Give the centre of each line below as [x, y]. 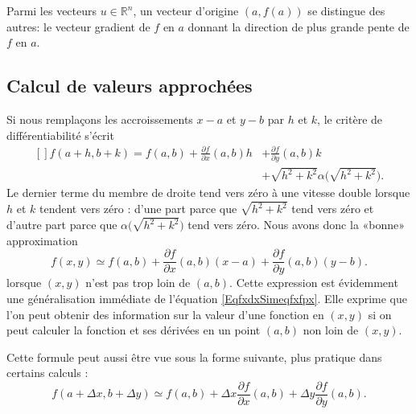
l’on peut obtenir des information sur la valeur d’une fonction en [165, 314]
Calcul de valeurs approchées [130, 86]
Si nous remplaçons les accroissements [100, 119]
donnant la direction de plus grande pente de [299, 26]
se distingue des [346, 10]
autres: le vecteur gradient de [78, 26]
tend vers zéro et [333, 209]
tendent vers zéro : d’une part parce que [138, 209]
